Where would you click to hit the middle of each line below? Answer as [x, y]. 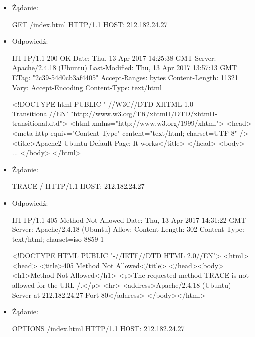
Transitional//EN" [40, 113]
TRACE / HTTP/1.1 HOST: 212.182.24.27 [78, 186]
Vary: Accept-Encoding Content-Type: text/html [87, 87]
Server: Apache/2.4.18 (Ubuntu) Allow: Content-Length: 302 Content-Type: [128, 229]
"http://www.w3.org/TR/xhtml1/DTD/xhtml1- [144, 113]
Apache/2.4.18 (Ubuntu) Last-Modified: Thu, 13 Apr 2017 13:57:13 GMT [125, 67]
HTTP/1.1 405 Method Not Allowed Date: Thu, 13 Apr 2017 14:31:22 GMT [129, 219]
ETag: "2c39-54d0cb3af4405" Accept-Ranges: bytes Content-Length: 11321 [125, 77]
